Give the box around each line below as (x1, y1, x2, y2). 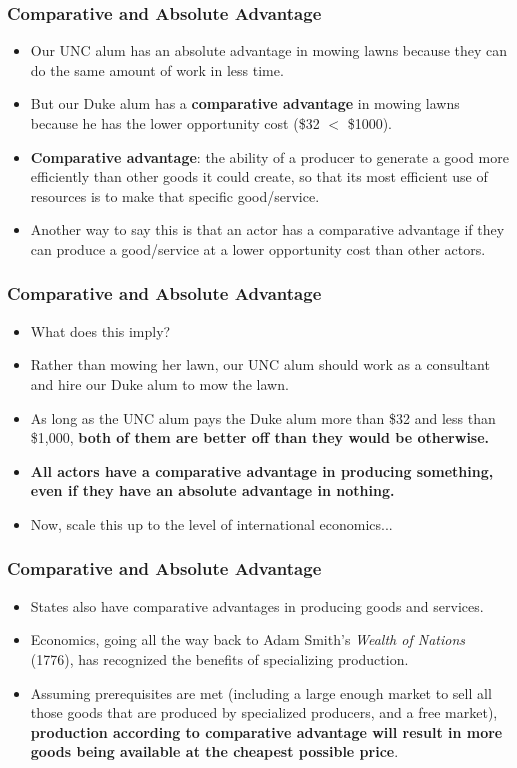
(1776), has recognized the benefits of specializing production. (30, 648, 409, 669)
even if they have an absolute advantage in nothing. (30, 480, 395, 501)
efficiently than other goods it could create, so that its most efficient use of (30, 166, 488, 187)
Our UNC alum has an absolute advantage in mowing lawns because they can (30, 40, 508, 61)
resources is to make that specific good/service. (30, 185, 320, 206)
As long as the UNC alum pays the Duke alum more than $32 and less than (30, 407, 496, 428)
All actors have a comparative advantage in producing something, (30, 460, 494, 481)
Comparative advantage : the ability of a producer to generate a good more (30, 146, 509, 167)
